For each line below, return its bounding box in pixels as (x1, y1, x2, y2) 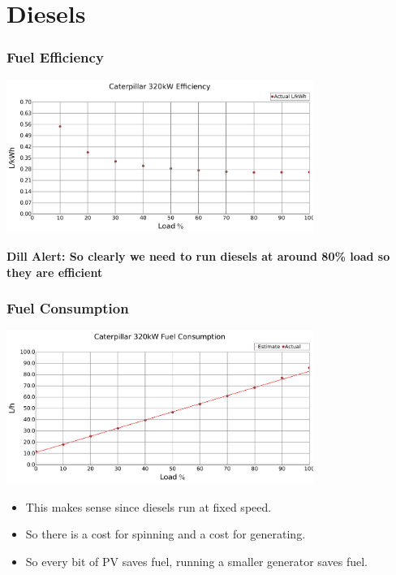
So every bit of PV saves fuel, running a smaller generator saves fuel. (25, 552, 368, 569)
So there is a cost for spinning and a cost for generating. (25, 525, 306, 543)
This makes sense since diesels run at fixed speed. (25, 498, 272, 515)
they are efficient (6, 263, 103, 280)
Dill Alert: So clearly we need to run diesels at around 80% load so (6, 247, 390, 264)
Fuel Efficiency (6, 47, 104, 67)
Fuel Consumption (6, 298, 129, 318)
